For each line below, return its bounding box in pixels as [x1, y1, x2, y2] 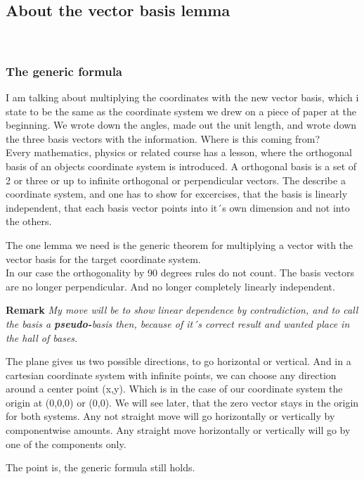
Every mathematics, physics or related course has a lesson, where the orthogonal [6, 145, 352, 160]
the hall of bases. [6, 330, 78, 345]
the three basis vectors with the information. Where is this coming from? [6, 131, 320, 146]
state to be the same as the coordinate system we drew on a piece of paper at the [6, 103, 356, 118]
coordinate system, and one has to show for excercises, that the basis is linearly [6, 186, 348, 201]
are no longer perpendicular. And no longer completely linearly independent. [6, 279, 335, 293]
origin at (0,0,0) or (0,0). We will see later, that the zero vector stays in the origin [6, 395, 359, 409]
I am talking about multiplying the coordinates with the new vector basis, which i [6, 90, 359, 105]
